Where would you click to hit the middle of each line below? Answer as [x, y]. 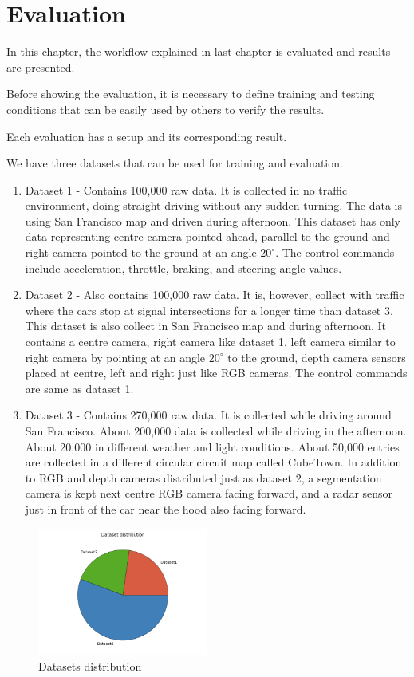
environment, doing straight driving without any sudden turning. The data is [213, 205]
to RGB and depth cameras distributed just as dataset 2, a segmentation [203, 477]
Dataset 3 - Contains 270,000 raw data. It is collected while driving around [208, 415]
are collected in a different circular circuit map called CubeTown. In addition [213, 462]
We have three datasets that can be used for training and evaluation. [175, 163]
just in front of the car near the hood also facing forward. [166, 508]
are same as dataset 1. [79, 388]
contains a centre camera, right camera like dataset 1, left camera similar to [210, 342]
